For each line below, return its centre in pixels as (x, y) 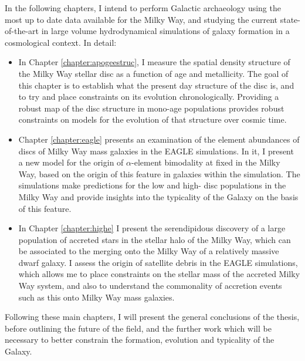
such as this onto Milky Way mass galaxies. (96, 297)
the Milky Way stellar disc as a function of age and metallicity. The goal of (153, 73)
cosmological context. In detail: (61, 42)
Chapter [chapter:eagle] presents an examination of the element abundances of (159, 139)
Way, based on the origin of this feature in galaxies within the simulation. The (159, 173)
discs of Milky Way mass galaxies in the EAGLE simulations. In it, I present (156, 151)
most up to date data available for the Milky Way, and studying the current (141, 19)
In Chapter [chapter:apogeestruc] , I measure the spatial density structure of (154, 62)
